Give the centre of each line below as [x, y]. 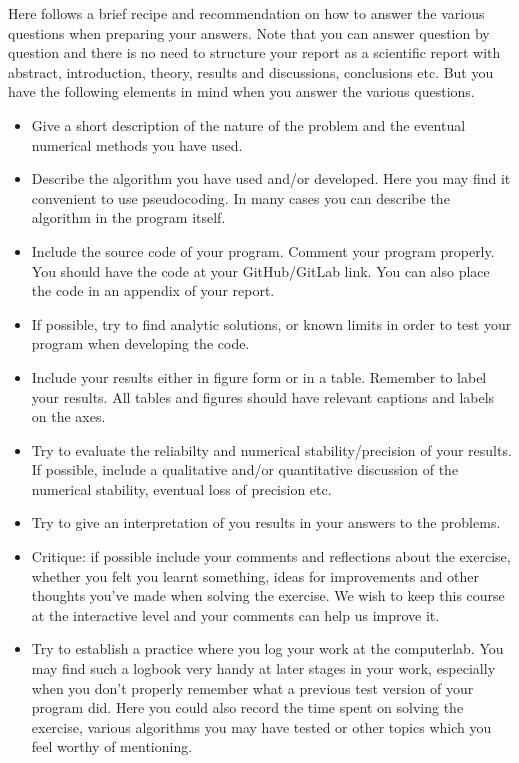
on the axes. [68, 416]
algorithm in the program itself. [128, 217]
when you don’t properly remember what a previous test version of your [252, 687]
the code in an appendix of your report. [153, 290]
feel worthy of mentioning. [112, 746]
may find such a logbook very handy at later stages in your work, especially [263, 668]
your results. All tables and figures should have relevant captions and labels [263, 396]
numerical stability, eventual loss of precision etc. [181, 488]
